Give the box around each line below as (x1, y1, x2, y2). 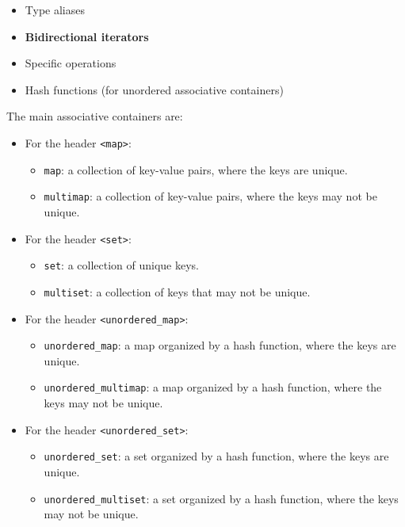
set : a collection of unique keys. (44, 257, 199, 273)
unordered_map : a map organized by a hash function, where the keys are (44, 337, 396, 353)
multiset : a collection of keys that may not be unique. (44, 283, 311, 300)
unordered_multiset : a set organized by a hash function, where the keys (44, 490, 399, 506)
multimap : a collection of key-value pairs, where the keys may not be (44, 188, 377, 204)
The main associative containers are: (6, 108, 183, 124)
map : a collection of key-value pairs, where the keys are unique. (44, 161, 348, 178)
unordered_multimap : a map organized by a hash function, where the (44, 379, 382, 395)
